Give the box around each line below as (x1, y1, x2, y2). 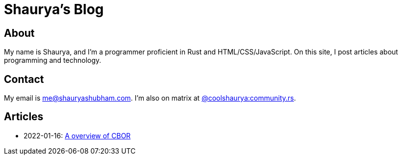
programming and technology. (4, 56, 101, 65)
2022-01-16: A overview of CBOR (24, 131, 131, 140)
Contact (4, 73, 44, 85)
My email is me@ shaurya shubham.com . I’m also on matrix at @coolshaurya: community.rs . (4, 94, 296, 103)
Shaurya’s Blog (4, 1, 104, 18)
